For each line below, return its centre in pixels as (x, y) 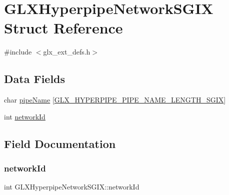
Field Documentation (60, 143)
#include (18, 52)
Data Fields (35, 79)
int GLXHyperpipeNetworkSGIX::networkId (72, 187)
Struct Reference (63, 28)
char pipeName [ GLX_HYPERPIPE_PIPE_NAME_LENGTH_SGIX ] (115, 100)
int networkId (25, 116)
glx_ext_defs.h (67, 52)
